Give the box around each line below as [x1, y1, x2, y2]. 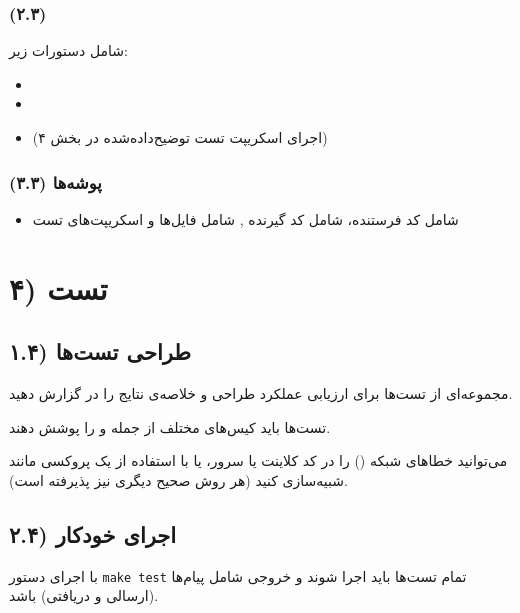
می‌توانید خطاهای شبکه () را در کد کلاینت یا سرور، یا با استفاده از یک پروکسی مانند [9, 450, 508, 471]
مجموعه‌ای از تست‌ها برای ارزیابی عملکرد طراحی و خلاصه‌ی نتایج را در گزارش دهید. [9, 382, 513, 403]
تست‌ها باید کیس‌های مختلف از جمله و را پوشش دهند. [9, 416, 331, 437]
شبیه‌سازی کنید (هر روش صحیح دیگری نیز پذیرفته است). [9, 469, 348, 490]
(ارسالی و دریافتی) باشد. [9, 585, 159, 606]
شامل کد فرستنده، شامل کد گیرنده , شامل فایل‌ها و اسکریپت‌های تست [32, 208, 459, 229]
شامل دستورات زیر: [9, 40, 128, 61]
